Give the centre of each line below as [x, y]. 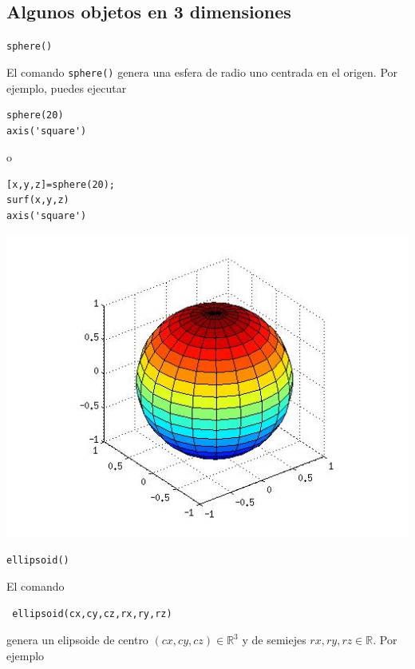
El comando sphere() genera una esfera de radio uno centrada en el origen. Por [202, 72]
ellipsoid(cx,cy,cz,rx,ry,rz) [92, 613]
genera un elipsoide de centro [77, 640]
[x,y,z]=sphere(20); [61, 184]
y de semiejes [274, 640]
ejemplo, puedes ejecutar [67, 88]
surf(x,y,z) [38, 200]
